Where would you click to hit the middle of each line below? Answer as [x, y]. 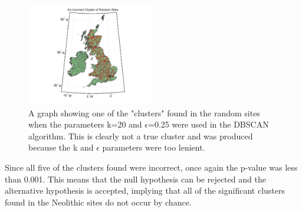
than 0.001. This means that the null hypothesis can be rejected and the [135, 179]
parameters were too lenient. [154, 147]
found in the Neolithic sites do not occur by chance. [98, 202]
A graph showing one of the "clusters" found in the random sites [144, 112]
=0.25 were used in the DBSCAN [209, 124]
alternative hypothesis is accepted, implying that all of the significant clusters [145, 190]
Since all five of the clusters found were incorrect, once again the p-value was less [151, 167]
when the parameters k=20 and [85, 124]
